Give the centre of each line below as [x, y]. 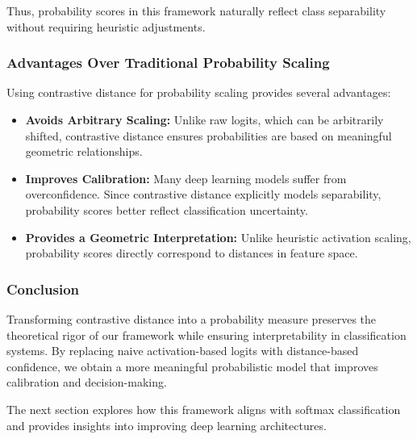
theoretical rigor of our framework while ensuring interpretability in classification [206, 334]
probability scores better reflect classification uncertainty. [167, 209]
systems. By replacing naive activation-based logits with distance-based [183, 351]
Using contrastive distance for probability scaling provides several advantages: [199, 92]
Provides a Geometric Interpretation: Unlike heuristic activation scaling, [218, 237]
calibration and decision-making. [87, 382]
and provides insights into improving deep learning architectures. [167, 425]
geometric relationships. [84, 151]
